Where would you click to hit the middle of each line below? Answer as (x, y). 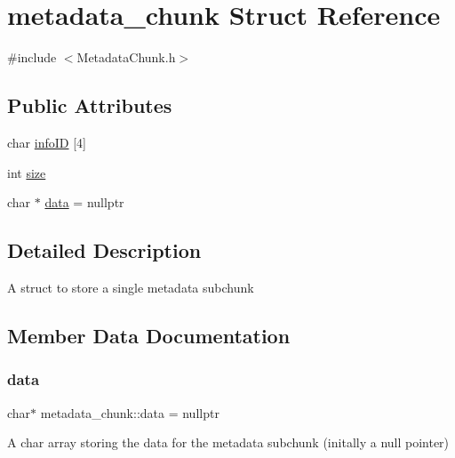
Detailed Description (104, 250)
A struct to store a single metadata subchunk (131, 287)
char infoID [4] (47, 142)
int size (27, 172)
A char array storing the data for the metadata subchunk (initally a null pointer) (228, 442)
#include (32, 57)
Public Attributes (90, 105)
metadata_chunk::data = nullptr (130, 412)
